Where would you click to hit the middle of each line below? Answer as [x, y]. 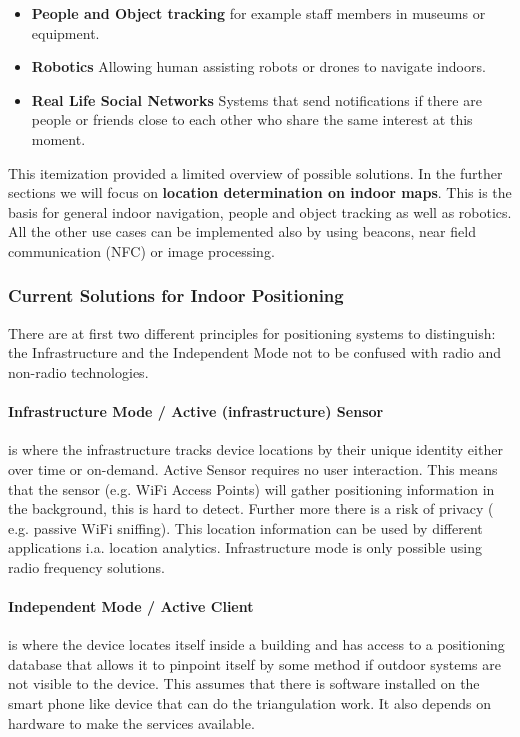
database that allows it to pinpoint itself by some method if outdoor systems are [254, 663]
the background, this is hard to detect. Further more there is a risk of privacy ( [251, 508]
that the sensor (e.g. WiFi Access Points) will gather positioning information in [251, 488]
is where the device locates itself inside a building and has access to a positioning [256, 644]
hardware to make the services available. [131, 722]
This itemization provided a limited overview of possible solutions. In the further [255, 172]
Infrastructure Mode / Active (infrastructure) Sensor [196, 411]
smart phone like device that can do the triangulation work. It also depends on [249, 703]
